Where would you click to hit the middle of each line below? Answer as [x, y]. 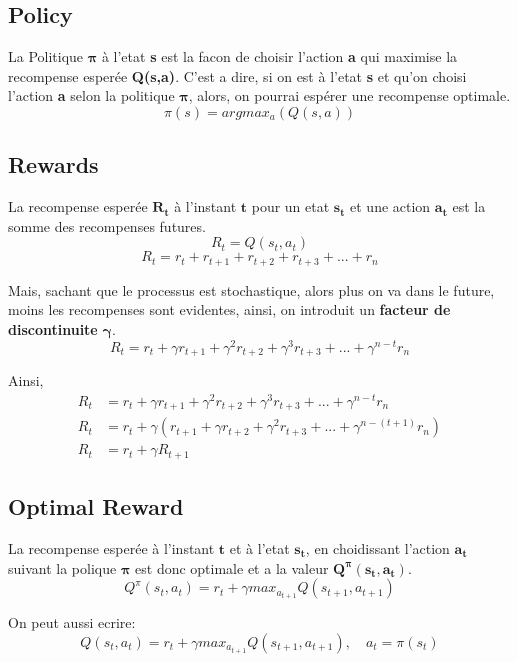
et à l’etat [259, 548]
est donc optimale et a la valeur [232, 567]
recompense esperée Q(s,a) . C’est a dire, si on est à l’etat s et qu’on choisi [237, 75]
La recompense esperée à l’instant [111, 548]
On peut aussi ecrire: [72, 622]
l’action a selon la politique [91, 95]
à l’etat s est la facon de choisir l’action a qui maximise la [279, 56]
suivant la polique [62, 567]
